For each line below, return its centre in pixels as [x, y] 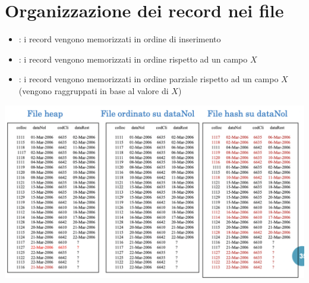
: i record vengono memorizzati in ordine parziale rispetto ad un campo [149, 79]
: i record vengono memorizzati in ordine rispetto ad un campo [133, 59]
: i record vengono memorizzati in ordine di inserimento [120, 39]
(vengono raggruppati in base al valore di [94, 90]
